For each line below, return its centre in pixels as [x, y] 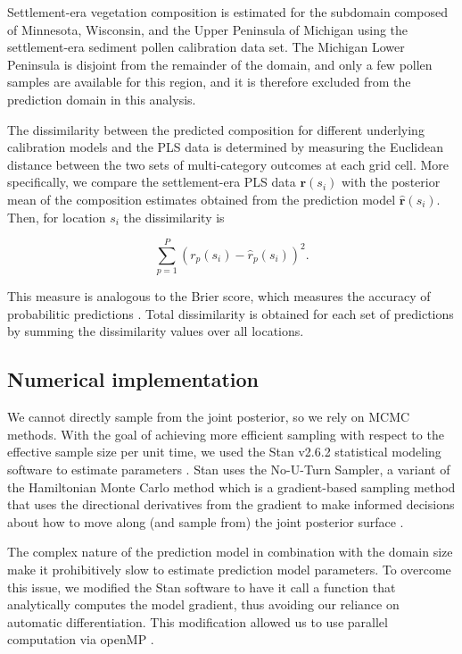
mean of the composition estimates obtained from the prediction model [202, 199]
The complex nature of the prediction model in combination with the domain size [230, 552]
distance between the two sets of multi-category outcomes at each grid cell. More [228, 164]
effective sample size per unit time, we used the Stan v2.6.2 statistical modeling [224, 452]
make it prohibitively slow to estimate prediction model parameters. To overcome [229, 569]
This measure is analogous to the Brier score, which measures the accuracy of [219, 296]
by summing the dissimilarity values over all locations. [156, 331]
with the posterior [391, 182]
